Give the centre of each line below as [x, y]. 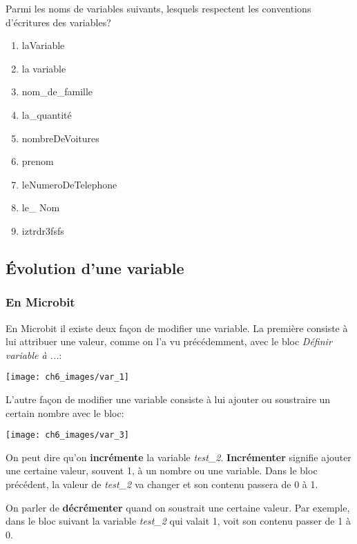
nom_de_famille [57, 91]
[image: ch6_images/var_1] [67, 377]
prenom [38, 161]
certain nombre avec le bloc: [65, 412]
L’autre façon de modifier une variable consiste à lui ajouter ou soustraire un [168, 399]
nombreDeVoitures [60, 138]
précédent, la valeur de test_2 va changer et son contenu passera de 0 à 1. [162, 484]
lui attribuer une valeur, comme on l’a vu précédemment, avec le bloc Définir [169, 341]
